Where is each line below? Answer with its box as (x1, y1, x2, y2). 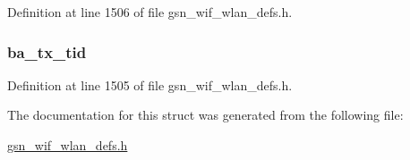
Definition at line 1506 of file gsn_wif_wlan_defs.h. (7, 3, 293, 21)
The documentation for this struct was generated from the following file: (7, 105, 404, 124)
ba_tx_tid (7, 40, 87, 63)
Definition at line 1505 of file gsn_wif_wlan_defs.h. (7, 75, 293, 94)
